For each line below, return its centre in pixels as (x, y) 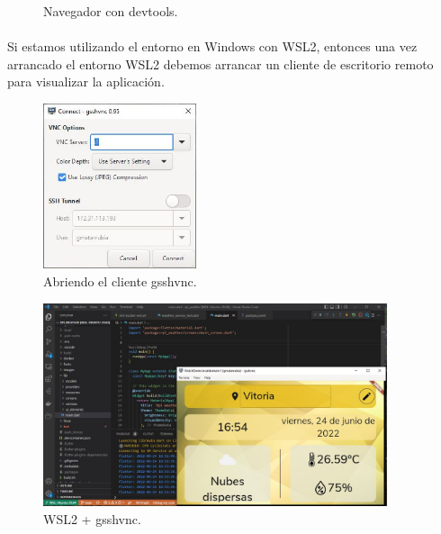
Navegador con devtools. (111, 11)
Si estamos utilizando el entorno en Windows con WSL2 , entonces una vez (212, 46)
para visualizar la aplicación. (86, 81)
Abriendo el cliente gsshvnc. (120, 281)
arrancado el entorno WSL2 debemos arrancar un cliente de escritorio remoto (220, 63)
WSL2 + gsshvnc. (92, 518)
